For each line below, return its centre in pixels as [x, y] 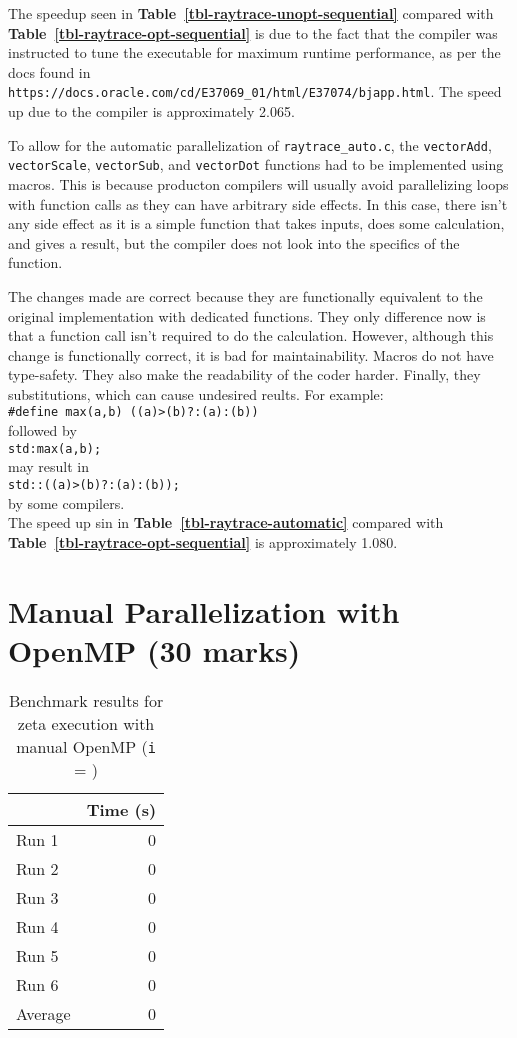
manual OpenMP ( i [86, 746]
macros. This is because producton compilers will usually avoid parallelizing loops [258, 183]
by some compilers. [66, 502]
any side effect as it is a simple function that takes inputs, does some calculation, [256, 223]
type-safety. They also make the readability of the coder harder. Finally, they [244, 374]
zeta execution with [86, 723]
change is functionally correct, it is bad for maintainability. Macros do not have [251, 354]
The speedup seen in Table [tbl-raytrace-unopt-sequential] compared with [251, 13]
